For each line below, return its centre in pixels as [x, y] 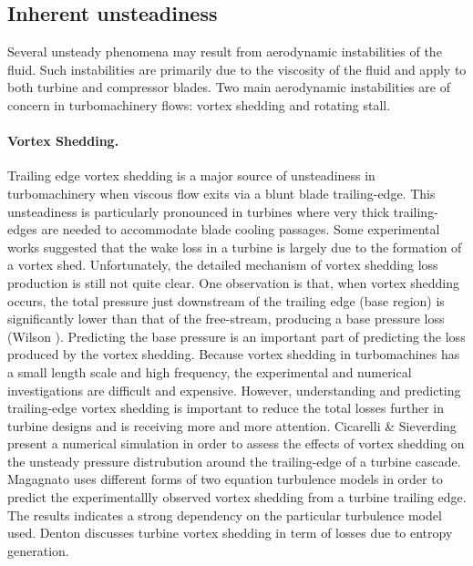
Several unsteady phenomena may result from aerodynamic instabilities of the [225, 51]
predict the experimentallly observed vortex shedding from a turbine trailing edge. [237, 497]
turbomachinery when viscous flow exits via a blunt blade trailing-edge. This [221, 193]
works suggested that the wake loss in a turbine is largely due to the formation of [235, 247]
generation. [38, 550]
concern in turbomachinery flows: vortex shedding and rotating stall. [199, 104]
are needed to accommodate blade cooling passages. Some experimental [241, 229]
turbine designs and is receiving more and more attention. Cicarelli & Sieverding [232, 425]
